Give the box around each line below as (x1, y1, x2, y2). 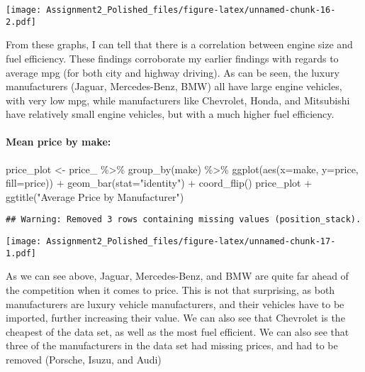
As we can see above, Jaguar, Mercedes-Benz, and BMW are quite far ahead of (6, 268, 349, 283)
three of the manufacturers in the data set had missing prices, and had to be (6, 338, 338, 353)
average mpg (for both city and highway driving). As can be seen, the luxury (6, 65, 339, 80)
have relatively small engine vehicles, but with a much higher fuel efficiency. (6, 106, 335, 121)
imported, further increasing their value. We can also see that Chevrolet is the (6, 310, 345, 325)
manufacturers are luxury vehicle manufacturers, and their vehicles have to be (6, 296, 344, 311)
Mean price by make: (6, 134, 111, 149)
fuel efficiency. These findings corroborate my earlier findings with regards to (6, 50, 339, 65)
